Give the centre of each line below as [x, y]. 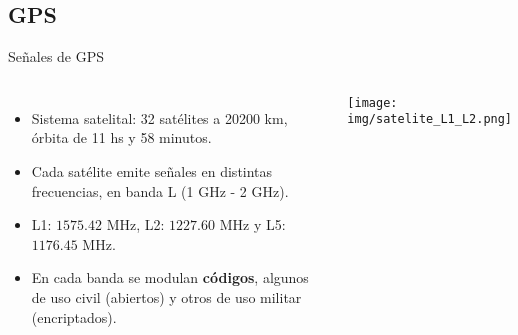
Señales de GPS [56, 56]
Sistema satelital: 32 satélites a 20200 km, [159, 117]
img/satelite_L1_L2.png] [430, 119]
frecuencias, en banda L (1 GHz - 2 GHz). [160, 190]
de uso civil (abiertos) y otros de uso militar [166, 296]
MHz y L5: [252, 224]
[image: [372, 102]
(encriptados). [74, 316]
